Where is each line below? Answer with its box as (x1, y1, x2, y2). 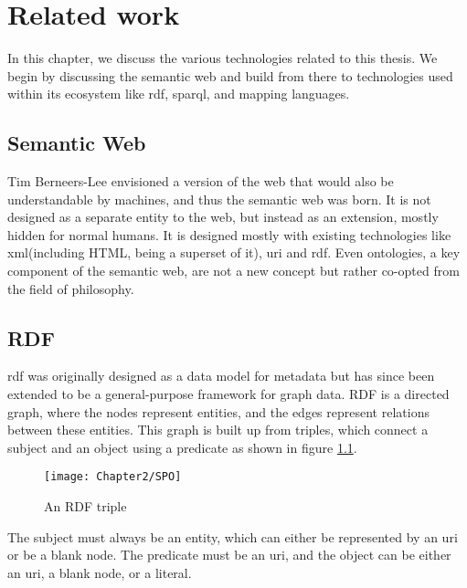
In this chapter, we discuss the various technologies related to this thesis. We (7, 48, 438, 68)
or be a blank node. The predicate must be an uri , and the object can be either (7, 545, 451, 564)
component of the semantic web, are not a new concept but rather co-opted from (7, 261, 460, 280)
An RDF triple (44, 497, 127, 516)
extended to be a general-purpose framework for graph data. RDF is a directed (7, 384, 450, 404)
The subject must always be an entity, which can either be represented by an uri (7, 527, 458, 546)
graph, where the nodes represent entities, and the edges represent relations (7, 402, 430, 421)
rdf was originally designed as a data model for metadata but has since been (7, 366, 435, 385)
